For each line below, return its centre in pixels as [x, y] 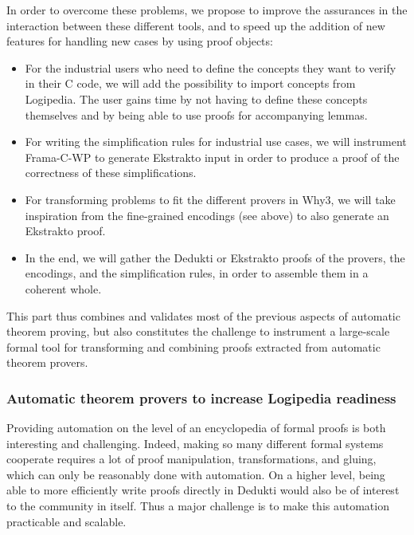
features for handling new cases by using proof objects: [140, 41]
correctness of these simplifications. [111, 173]
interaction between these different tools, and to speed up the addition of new [196, 25]
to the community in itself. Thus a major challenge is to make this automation [198, 506]
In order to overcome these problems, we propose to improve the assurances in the [207, 10]
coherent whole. [63, 288]
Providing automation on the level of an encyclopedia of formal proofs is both [196, 428]
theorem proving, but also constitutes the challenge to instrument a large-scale [198, 331]
